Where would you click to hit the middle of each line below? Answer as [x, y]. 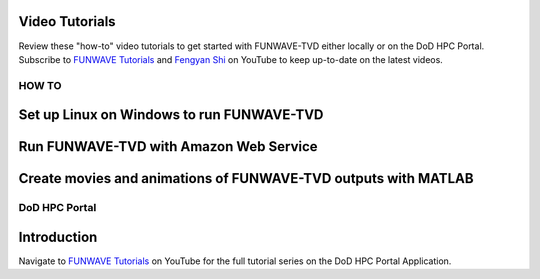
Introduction [58, 236]
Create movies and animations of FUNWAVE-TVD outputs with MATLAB [246, 178]
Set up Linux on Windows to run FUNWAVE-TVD [171, 115]
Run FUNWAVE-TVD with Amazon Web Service [168, 146]
